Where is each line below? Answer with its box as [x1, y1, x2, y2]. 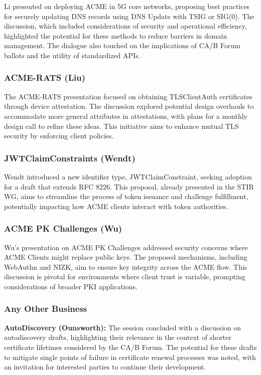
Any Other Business [4, 302, 87, 315]
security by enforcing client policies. [4, 130, 114, 141]
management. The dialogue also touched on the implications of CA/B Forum [4, 40, 240, 51]
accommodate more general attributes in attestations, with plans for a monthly [4, 110, 248, 121]
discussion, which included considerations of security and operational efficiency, [4, 21, 247, 31]
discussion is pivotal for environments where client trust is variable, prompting [4, 271, 245, 282]
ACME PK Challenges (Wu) [4, 222, 122, 235]
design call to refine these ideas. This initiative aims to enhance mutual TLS [4, 120, 239, 131]
